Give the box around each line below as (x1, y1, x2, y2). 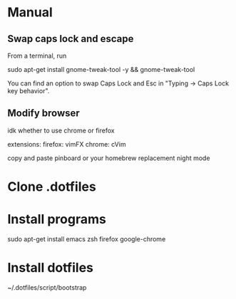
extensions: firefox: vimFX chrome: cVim (7, 140, 126, 148)
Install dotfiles (7, 260, 94, 276)
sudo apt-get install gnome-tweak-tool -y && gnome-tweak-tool (7, 65, 195, 73)
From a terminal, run (7, 51, 67, 60)
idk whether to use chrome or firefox (7, 126, 116, 135)
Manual (7, 4, 53, 21)
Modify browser (7, 107, 80, 120)
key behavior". (7, 87, 50, 95)
